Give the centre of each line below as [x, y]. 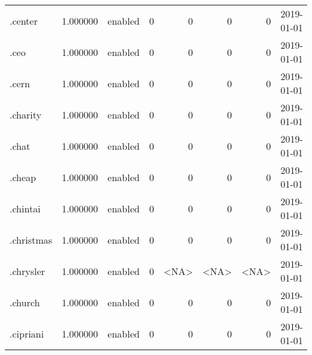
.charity [25, 114]
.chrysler [27, 271]
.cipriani [27, 333]
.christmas [31, 239]
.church [25, 302]
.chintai [25, 208]
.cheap [23, 177]
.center [24, 20]
